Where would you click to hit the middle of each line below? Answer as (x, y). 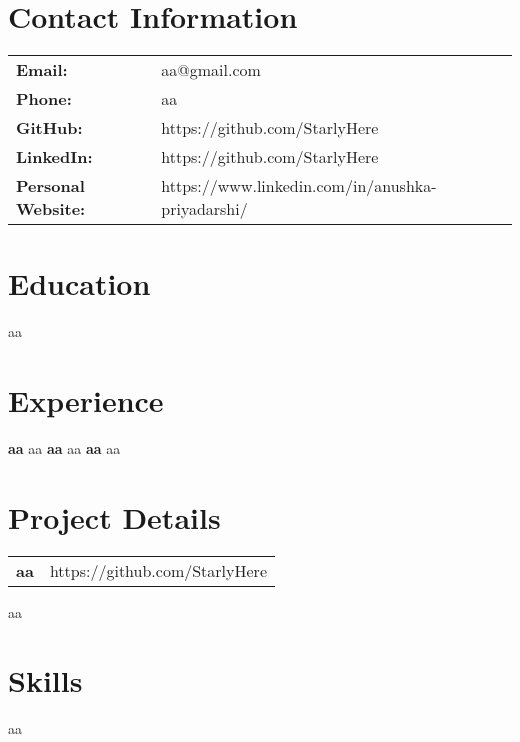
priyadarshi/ (204, 209)
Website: (51, 209)
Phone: (44, 99)
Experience (86, 400)
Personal (50, 186)
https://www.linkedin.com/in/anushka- (299, 186)
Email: (42, 70)
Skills (45, 680)
